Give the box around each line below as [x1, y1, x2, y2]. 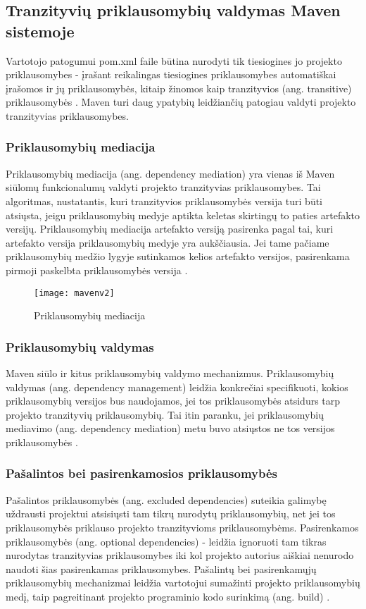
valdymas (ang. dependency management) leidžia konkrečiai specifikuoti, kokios [6, 379, 348, 394]
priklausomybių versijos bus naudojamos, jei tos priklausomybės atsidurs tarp [6, 393, 341, 408]
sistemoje [6, 20, 75, 42]
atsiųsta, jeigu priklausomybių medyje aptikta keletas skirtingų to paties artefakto [6, 207, 360, 222]
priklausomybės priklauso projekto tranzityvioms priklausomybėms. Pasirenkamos [6, 519, 359, 534]
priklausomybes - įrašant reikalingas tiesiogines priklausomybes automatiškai [6, 67, 336, 82]
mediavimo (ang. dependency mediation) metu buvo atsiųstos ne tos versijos [6, 421, 335, 436]
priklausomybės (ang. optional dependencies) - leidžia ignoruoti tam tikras [6, 534, 327, 548]
